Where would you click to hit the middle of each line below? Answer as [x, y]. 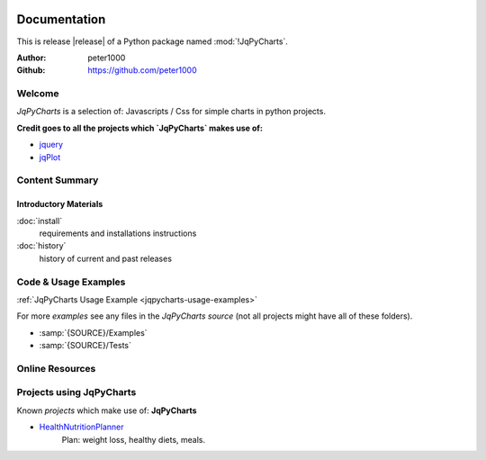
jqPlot [50, 157]
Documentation [61, 19]
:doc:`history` [41, 246]
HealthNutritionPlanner [82, 427]
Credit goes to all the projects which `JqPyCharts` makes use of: [139, 128]
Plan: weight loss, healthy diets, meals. [134, 439]
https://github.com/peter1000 [142, 70]
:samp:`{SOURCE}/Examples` [93, 332]
